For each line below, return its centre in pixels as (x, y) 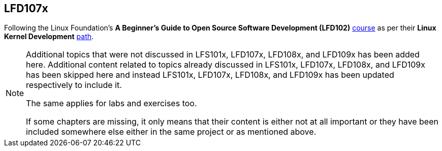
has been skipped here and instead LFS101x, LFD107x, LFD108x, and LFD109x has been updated (210, 75)
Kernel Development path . (49, 37)
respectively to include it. (74, 85)
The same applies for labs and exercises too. (112, 103)
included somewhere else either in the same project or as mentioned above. (171, 132)
